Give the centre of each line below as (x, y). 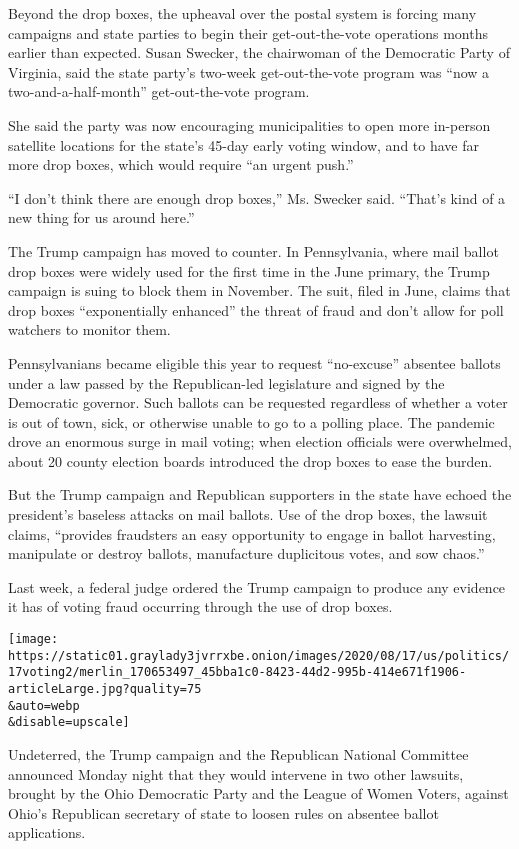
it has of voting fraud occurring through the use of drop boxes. (200, 606)
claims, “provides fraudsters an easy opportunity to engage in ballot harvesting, (252, 533)
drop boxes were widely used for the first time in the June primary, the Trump (249, 270)
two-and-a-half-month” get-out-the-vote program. (159, 91)
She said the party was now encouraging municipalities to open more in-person (249, 124)
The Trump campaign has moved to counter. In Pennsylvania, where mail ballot (253, 250)
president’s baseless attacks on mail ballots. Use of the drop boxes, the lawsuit (248, 514)
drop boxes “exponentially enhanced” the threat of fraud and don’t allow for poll (256, 309)
